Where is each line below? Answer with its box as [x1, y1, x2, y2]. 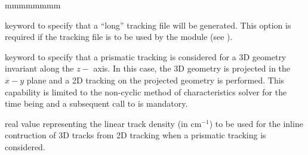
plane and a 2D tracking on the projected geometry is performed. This [26, 73, 285, 86]
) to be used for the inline [209, 117, 303, 129]
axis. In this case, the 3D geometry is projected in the [93, 62, 291, 75]
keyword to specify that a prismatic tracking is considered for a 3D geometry [5, 50, 287, 63]
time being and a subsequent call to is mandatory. [5, 97, 188, 110]
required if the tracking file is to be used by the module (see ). [5, 30, 233, 43]
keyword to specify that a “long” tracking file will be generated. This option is [5, 18, 291, 31]
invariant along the [5, 62, 74, 75]
